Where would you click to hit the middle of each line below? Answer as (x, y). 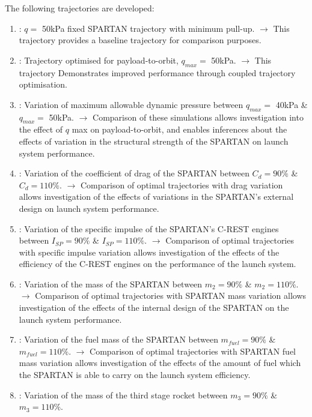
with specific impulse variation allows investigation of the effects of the (149, 252)
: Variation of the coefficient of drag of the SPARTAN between (134, 173)
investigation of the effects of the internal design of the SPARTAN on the (154, 307)
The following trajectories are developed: (80, 8)
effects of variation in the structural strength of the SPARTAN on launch (154, 141)
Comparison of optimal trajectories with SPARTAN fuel (193, 351)
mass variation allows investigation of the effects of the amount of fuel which (160, 363)
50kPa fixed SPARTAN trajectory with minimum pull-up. (148, 28)
